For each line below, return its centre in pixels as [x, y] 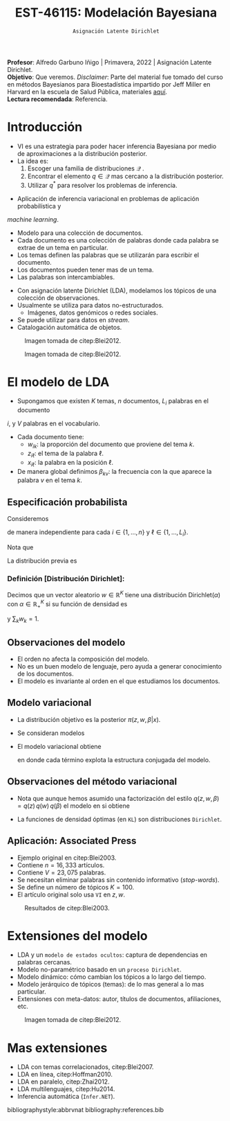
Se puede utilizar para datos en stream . [73, 319]
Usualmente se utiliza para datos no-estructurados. [90, 305]
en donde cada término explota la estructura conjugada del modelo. [114, 759]
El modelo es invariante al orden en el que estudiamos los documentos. [118, 681]
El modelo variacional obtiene [59, 746]
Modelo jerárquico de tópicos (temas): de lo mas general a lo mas [111, 985]
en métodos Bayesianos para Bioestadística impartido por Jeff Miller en [109, 84]
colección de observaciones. [58, 298]
